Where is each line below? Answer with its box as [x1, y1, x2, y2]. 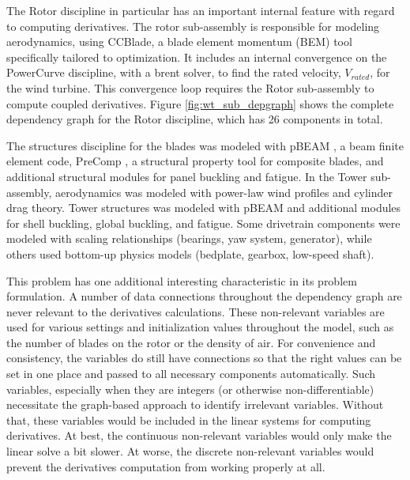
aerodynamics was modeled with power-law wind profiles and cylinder [55, 183, 393, 200]
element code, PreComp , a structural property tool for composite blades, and [6, 153, 384, 169]
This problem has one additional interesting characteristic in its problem [6, 272, 357, 289]
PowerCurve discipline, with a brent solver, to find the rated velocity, [6, 64, 341, 81]
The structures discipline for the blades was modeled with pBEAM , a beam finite [6, 137, 404, 153]
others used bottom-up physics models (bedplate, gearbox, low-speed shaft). [6, 245, 374, 262]
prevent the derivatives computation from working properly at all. [6, 458, 325, 474]
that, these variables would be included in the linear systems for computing [6, 411, 371, 428]
